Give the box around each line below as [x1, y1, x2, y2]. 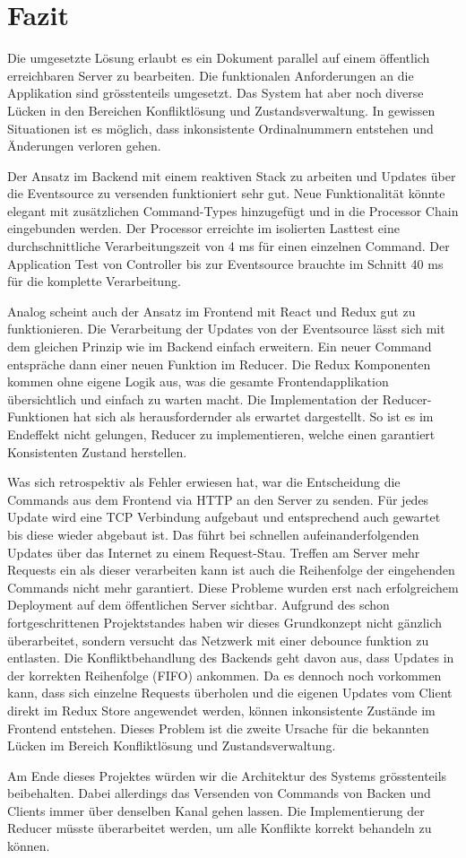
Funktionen [7, 407, 70, 426]
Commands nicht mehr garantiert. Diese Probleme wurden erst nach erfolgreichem [7, 577, 459, 596]
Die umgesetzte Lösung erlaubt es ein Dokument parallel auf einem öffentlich [7, 48, 430, 67]
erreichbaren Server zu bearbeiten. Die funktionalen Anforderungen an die [7, 65, 414, 84]
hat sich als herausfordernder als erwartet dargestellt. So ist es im [73, 407, 434, 426]
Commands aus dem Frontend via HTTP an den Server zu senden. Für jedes [7, 490, 429, 508]
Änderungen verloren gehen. [7, 136, 161, 155]
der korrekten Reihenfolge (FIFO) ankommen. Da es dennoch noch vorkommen [7, 665, 442, 684]
